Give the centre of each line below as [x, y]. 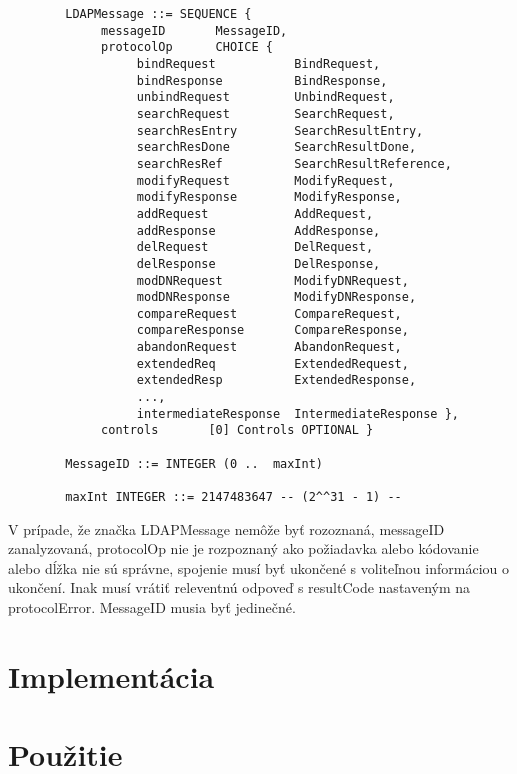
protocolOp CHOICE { [187, 47]
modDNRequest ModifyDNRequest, [272, 280]
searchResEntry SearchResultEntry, [280, 130]
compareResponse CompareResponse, [272, 330]
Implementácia [111, 675]
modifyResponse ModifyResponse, [269, 197]
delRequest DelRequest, [255, 247]
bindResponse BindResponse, [262, 80]
